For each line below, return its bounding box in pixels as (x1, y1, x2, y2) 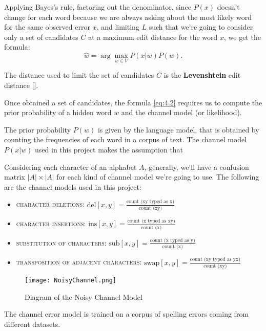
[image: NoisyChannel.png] (25, 276, 116, 284)
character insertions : (16, 218, 86, 229)
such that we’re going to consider (149, 21, 253, 32)
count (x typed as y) (150, 237, 195, 243)
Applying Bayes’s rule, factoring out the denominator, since (4, 2, 191, 12)
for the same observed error (4, 21, 90, 32)
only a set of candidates (4, 31, 78, 42)
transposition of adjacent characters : (16, 256, 142, 267)
